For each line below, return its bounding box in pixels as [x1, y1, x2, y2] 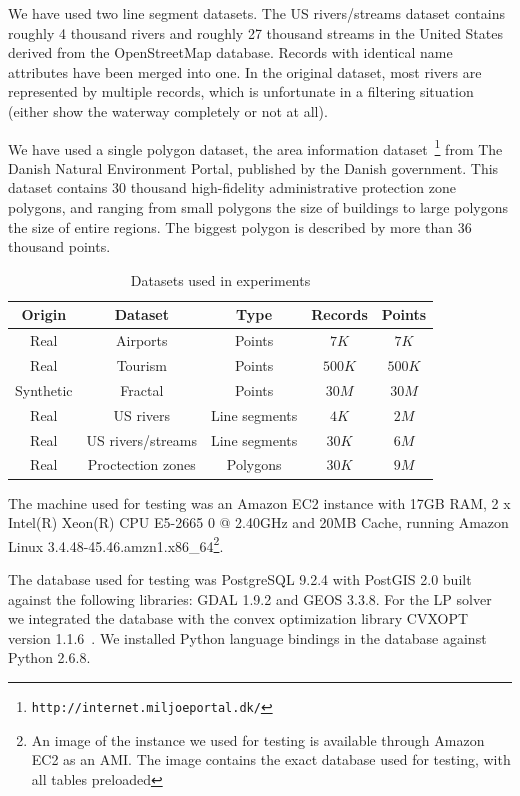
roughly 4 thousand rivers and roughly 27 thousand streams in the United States [8, 22, 503, 43]
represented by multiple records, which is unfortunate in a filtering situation [8, 81, 474, 102]
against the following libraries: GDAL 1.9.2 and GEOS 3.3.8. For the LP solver [8, 588, 492, 609]
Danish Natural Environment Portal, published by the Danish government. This [8, 157, 499, 178]
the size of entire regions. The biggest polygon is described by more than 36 [8, 216, 472, 237]
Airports [116, 330, 168, 351]
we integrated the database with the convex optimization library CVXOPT [8, 608, 469, 629]
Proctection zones [87, 454, 196, 475]
